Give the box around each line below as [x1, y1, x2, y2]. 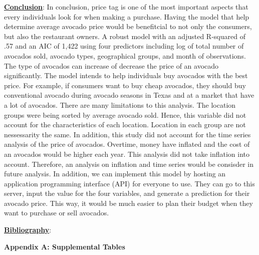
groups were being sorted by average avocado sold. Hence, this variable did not [4, 109, 246, 120]
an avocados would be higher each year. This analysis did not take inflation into [4, 148, 250, 159]
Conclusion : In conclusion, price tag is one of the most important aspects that [4, 2, 248, 12]
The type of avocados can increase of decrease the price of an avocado [4, 60, 219, 71]
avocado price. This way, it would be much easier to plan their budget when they [4, 197, 253, 208]
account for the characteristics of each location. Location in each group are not [4, 119, 246, 130]
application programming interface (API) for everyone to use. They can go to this [4, 178, 255, 188]
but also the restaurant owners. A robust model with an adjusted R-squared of [4, 31, 245, 41]
